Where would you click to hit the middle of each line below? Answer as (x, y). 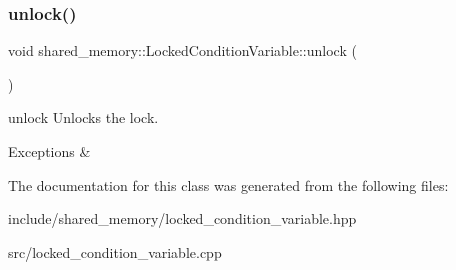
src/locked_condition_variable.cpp (115, 251)
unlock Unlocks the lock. (83, 117)
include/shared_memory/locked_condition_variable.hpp (182, 218)
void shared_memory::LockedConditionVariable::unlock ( (182, 50)
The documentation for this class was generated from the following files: (228, 184)
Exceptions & (49, 151)
